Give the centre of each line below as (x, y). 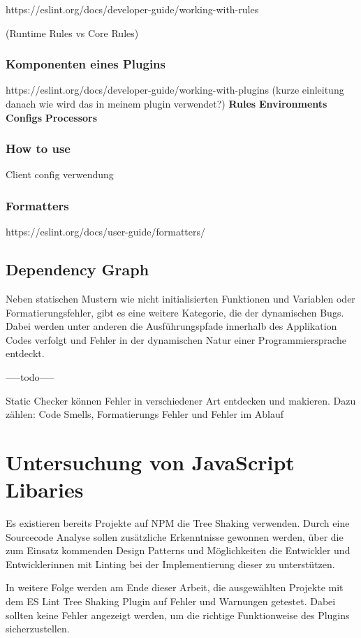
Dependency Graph (78, 269)
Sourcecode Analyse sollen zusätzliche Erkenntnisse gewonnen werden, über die (175, 536)
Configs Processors (52, 117)
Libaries (45, 490)
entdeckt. (25, 353)
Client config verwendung (60, 174)
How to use (38, 148)
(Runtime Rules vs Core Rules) (72, 32)
